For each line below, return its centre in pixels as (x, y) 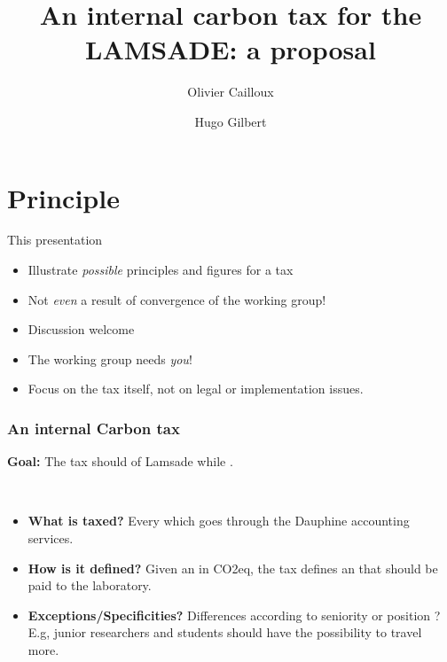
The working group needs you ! (110, 358)
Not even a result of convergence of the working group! (177, 299)
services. (51, 538)
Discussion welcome (81, 329)
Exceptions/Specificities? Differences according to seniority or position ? (234, 615)
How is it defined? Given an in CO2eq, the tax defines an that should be (233, 568)
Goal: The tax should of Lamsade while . (120, 461)
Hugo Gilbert (231, 121)
